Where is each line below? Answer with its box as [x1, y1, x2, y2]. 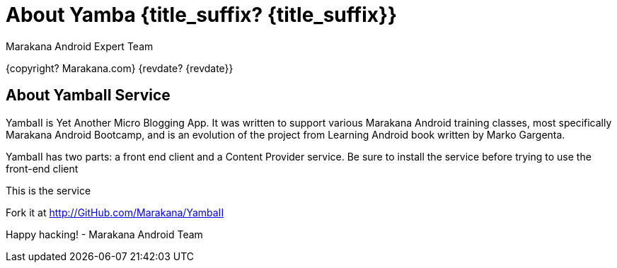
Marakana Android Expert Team [6, 40, 154, 52]
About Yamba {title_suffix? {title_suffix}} [6, 3, 398, 27]
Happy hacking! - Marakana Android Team [6, 228, 203, 240]
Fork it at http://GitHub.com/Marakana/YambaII [6, 206, 224, 219]
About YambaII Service [6, 86, 171, 105]
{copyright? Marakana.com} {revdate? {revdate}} [6, 62, 233, 74]
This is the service [6, 184, 91, 197]
